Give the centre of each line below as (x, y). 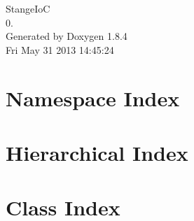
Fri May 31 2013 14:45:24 (60, 49)
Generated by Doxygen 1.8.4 (67, 36)
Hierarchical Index (97, 152)
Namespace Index (93, 98)
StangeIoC (28, 8)
